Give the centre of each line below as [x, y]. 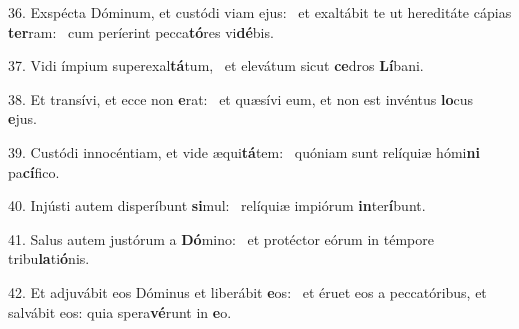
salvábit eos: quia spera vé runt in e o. [120, 311]
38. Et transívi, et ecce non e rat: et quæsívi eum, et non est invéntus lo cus [241, 98]
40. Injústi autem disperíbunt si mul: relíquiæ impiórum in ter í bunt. [217, 205]
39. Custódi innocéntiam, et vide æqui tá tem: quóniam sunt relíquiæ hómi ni [244, 151]
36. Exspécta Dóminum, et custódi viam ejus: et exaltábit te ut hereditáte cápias [260, 12]
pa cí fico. [34, 171]
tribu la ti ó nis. [49, 258]
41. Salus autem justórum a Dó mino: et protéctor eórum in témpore [221, 238]
